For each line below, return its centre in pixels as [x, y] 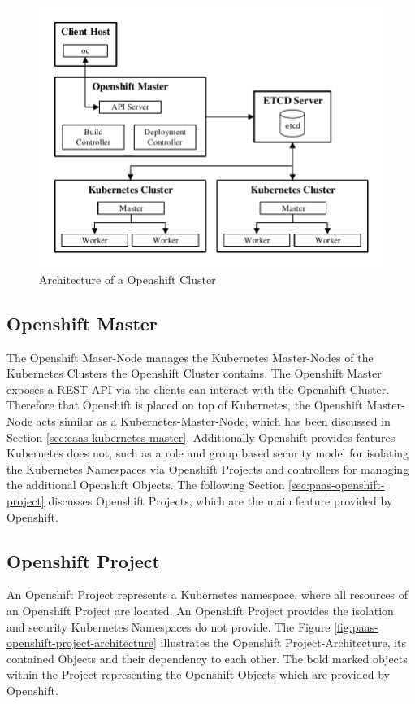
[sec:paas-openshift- [337, 485]
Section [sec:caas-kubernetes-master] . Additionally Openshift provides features [201, 437]
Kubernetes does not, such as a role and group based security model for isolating [208, 453]
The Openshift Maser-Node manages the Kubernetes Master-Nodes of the [190, 357]
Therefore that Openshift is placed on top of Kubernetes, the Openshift [185, 405]
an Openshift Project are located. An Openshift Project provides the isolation [200, 610]
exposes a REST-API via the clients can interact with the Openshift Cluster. [198, 389]
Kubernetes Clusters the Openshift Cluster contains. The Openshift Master [194, 373]
